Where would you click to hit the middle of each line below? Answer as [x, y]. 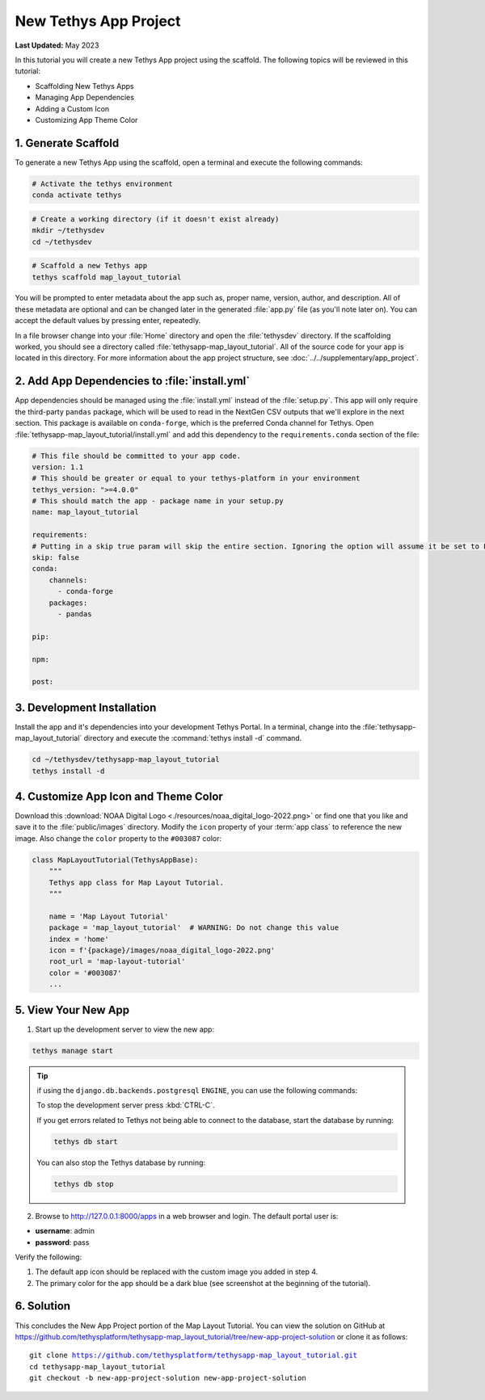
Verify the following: [48, 1257]
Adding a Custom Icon [72, 108]
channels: [68, 580]
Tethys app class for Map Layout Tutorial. [136, 882]
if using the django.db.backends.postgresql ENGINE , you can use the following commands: [197, 1090]
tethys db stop [84, 1184]
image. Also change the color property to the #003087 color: [118, 838]
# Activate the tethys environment [102, 183]
